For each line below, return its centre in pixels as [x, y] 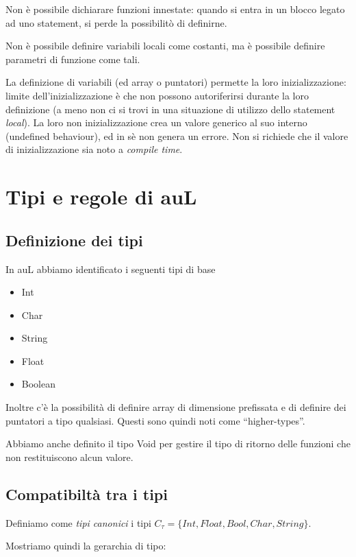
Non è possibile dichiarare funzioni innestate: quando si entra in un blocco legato [175, 9]
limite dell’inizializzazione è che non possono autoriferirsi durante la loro [157, 95]
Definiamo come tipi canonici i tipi [78, 522]
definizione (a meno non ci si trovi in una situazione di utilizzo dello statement [170, 109]
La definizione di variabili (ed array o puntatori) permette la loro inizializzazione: [176, 82]
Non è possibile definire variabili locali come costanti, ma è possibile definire [165, 46]
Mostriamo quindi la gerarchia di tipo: [86, 546]
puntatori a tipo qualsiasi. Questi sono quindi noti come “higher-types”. [155, 420]
